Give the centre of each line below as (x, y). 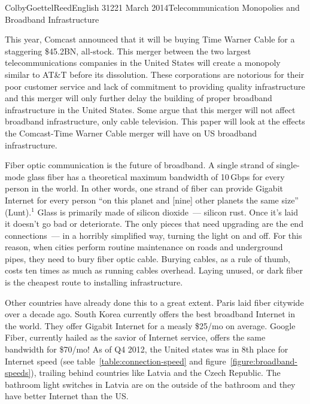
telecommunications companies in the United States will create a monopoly (143, 63)
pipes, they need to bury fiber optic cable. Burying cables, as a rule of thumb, (148, 258)
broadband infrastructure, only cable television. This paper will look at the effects (155, 121)
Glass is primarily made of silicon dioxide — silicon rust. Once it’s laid (168, 212)
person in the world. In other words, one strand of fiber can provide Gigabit (144, 188)
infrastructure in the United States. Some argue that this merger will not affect (150, 109)
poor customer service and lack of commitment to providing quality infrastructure (155, 86)
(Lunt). (18, 212)
